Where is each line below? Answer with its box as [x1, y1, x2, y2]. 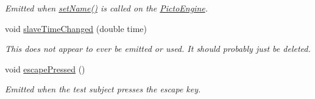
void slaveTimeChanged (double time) [5, 22, 147, 34]
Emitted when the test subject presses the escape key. [5, 83, 201, 95]
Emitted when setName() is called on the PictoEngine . [5, 2, 208, 14]
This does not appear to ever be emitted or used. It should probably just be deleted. [5, 42, 311, 55]
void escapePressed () [5, 62, 85, 75]
